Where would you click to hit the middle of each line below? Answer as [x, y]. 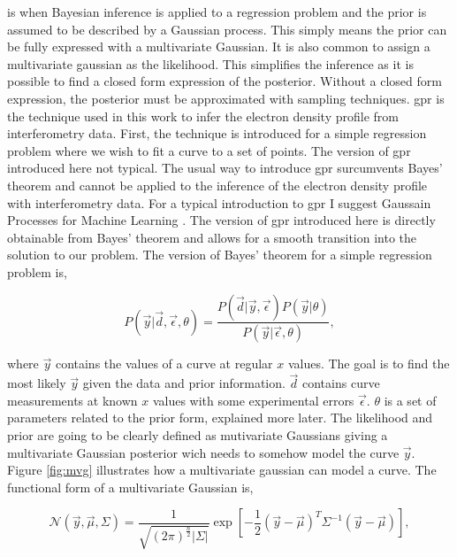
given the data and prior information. [184, 383]
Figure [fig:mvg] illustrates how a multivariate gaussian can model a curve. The [222, 470]
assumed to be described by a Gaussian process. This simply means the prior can [227, 29]
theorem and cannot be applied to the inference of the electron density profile [217, 185]
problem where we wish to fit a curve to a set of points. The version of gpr [209, 150]
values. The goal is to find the [369, 364]
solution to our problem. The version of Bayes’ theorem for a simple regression [220, 255]
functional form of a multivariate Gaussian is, [130, 487]
